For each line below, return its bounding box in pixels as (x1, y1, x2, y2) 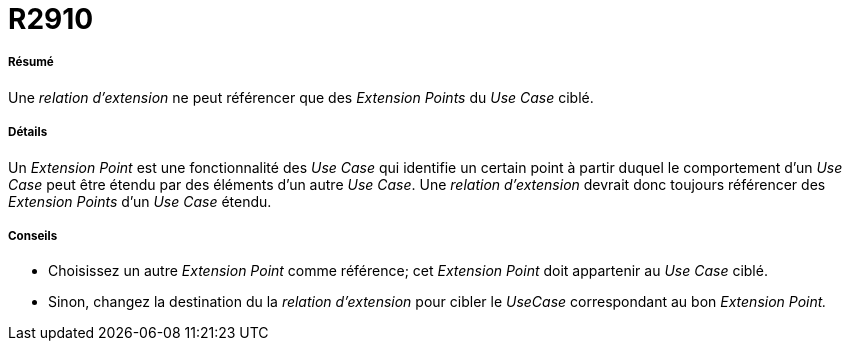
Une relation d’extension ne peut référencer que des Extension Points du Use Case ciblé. (8, 88, 594, 106)
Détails (8, 125, 48, 140)
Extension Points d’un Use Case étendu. (8, 192, 272, 210)
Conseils (8, 228, 58, 243)
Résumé (8, 55, 54, 70)
